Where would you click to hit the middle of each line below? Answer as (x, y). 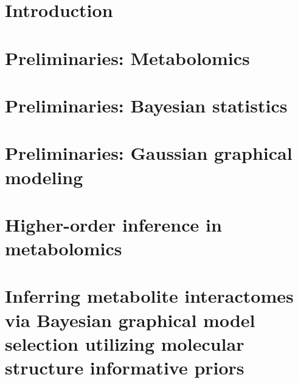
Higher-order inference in (113, 224)
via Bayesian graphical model (130, 319)
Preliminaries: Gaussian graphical (149, 153)
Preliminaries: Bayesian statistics (146, 105)
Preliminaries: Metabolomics (127, 57)
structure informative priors (125, 367)
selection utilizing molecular (125, 343)
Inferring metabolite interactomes (149, 296)
